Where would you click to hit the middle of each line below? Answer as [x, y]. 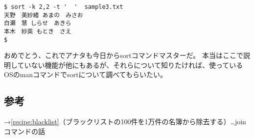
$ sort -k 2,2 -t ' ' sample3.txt [64, 7]
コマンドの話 [24, 131]
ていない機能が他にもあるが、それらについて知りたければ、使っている [130, 65]
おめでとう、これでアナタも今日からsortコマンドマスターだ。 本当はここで [124, 55]
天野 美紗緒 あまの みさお [44, 15]
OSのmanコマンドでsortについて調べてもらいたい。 [85, 74]
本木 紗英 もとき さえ [38, 31]
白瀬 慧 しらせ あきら [38, 23]
